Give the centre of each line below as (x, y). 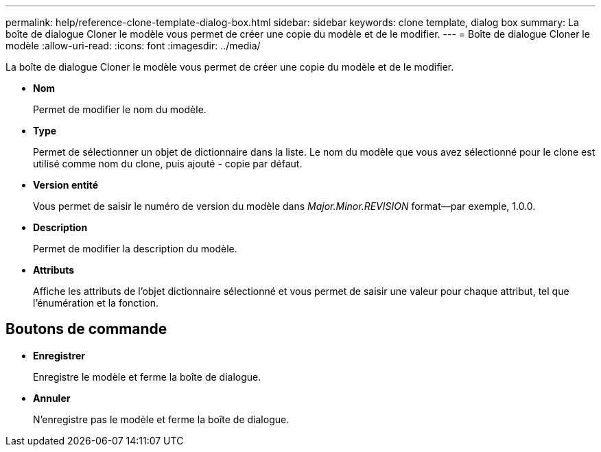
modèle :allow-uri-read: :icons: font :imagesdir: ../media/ (133, 46)
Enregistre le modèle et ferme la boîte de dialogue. (147, 377)
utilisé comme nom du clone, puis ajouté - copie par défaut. (168, 164)
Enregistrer (59, 355)
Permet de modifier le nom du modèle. (120, 109)
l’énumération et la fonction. (96, 303)
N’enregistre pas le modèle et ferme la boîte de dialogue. (161, 419)
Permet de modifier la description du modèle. (135, 249)
